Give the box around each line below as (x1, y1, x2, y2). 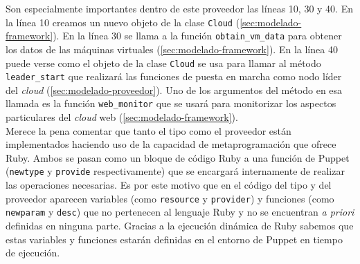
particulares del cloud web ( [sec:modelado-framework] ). (6, 110, 238, 124)
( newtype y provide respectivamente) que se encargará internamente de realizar (6, 164, 345, 178)
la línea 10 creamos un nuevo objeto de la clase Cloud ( (6, 15, 240, 29)
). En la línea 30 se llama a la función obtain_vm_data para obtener (53, 28, 342, 43)
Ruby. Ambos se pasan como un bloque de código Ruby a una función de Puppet (6, 150, 350, 164)
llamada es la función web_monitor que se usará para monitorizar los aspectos (6, 96, 336, 111)
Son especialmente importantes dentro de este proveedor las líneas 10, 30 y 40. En (6, 1, 353, 15)
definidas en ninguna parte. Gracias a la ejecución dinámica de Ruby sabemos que (6, 218, 354, 232)
